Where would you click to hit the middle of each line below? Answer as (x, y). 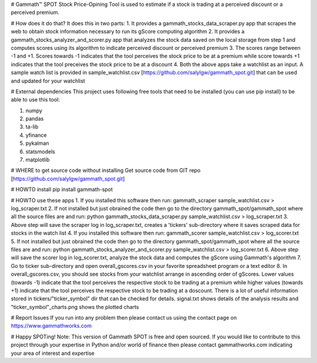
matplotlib (38, 160)
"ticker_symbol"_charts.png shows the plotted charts (75, 307)
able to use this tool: (35, 100)
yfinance (36, 135)
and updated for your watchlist (48, 81)
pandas (35, 119)
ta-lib (32, 127)
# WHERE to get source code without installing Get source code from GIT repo (106, 171)
